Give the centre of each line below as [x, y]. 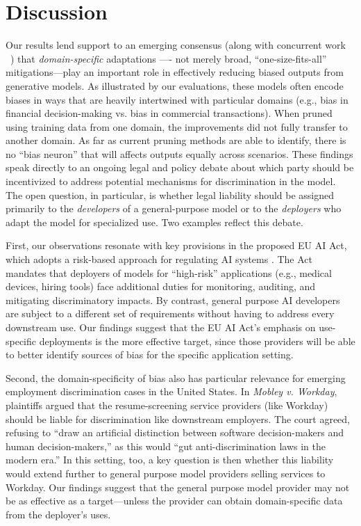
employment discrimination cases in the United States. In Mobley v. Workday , [171, 391]
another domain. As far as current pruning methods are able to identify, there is [176, 140]
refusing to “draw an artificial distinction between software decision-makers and [175, 432]
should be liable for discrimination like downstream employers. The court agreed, [178, 419]
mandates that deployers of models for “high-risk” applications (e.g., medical [169, 272]
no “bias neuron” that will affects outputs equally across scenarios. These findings [179, 153]
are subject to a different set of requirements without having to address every [170, 313]
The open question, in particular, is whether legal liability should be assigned [170, 194]
